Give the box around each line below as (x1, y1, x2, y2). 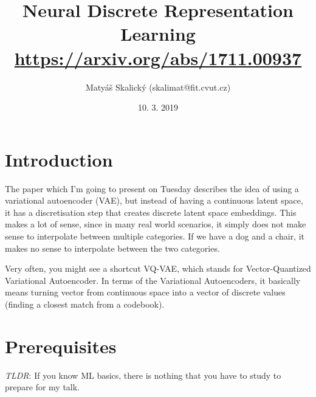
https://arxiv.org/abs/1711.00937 (14, 45, 302, 70)
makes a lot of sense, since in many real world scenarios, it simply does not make (5, 218, 306, 230)
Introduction (5, 147, 113, 171)
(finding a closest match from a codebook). (5, 297, 165, 310)
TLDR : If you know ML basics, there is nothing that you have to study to (5, 368, 281, 381)
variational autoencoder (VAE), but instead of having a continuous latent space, (5, 194, 303, 207)
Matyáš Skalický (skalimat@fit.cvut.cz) (85, 80, 231, 93)
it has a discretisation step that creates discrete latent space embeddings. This (5, 205, 297, 218)
